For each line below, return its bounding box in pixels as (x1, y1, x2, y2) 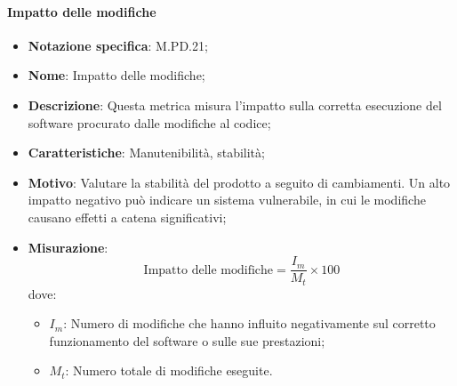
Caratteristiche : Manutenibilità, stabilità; (28, 143, 265, 162)
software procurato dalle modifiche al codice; (28, 113, 271, 132)
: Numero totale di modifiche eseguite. (65, 361, 273, 380)
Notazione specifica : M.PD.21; (28, 36, 208, 54)
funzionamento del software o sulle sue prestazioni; (49, 331, 325, 350)
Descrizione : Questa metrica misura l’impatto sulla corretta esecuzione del (28, 95, 442, 114)
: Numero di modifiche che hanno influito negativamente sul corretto (63, 314, 436, 333)
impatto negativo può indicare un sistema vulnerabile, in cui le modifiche (28, 190, 426, 209)
